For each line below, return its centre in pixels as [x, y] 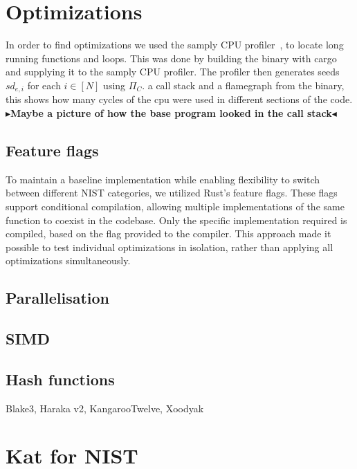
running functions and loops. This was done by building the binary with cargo [171, 58]
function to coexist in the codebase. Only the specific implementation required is [176, 220]
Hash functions [60, 379]
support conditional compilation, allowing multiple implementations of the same [175, 206]
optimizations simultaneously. [68, 260]
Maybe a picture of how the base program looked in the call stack [171, 112]
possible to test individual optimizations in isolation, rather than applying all [170, 247]
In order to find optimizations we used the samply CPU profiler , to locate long [175, 45]
